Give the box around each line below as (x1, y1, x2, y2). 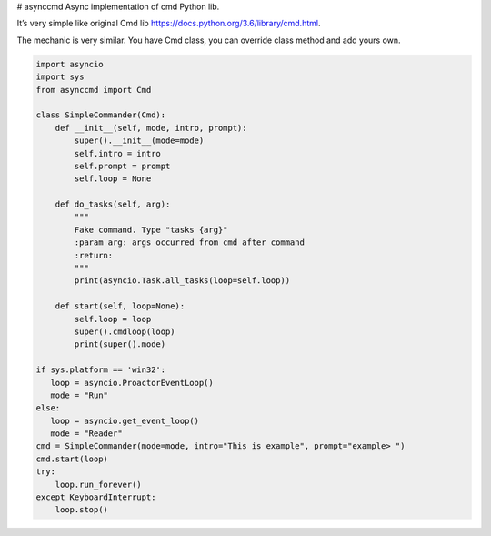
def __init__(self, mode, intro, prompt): (55, 123, 247, 133)
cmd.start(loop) (35, 453, 109, 464)
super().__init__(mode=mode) (74, 136, 205, 146)
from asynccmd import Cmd (35, 85, 152, 95)
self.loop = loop (74, 314, 152, 324)
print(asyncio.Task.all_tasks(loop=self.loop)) (74, 276, 291, 286)
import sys (35, 72, 85, 82)
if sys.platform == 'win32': (35, 365, 166, 375)
